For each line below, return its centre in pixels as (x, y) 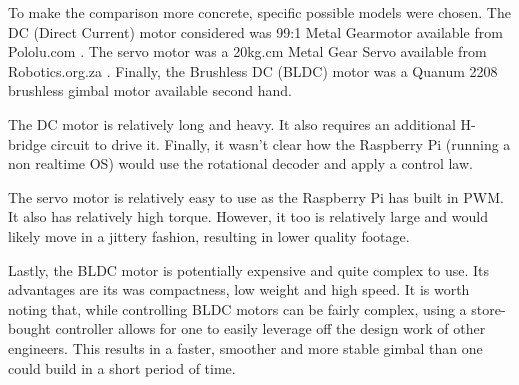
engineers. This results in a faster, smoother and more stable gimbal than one (245, 347)
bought (29, 328)
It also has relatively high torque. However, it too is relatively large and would (248, 216)
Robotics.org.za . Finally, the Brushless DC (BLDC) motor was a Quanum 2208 (253, 70)
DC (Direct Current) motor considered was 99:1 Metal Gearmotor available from (255, 31)
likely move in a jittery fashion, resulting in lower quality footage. (209, 235)
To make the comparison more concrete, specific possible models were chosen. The (259, 12)
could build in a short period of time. (122, 367)
